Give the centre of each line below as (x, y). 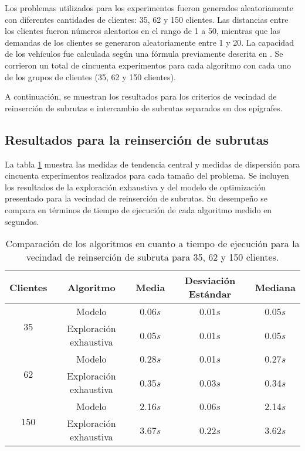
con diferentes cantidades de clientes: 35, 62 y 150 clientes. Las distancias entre (147, 19)
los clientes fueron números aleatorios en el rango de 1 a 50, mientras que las (143, 31)
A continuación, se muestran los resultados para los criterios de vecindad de (141, 96)
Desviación (210, 281)
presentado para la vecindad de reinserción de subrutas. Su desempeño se (136, 198)
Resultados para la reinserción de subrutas (137, 139)
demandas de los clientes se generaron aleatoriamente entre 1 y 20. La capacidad (149, 42)
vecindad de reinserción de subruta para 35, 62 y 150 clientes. (152, 257)
